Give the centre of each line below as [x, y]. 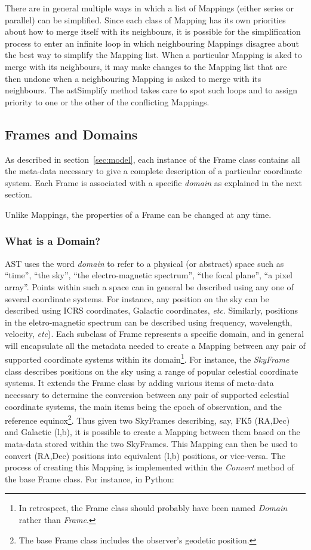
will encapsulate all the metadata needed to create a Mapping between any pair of [155, 345]
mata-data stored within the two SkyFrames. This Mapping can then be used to [151, 443]
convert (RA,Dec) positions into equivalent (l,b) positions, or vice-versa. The [145, 455]
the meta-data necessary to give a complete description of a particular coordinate [153, 171]
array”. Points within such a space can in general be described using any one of [149, 286]
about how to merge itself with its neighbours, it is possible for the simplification [153, 31]
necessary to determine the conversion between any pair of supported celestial [147, 394]
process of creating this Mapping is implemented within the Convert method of [150, 467]
